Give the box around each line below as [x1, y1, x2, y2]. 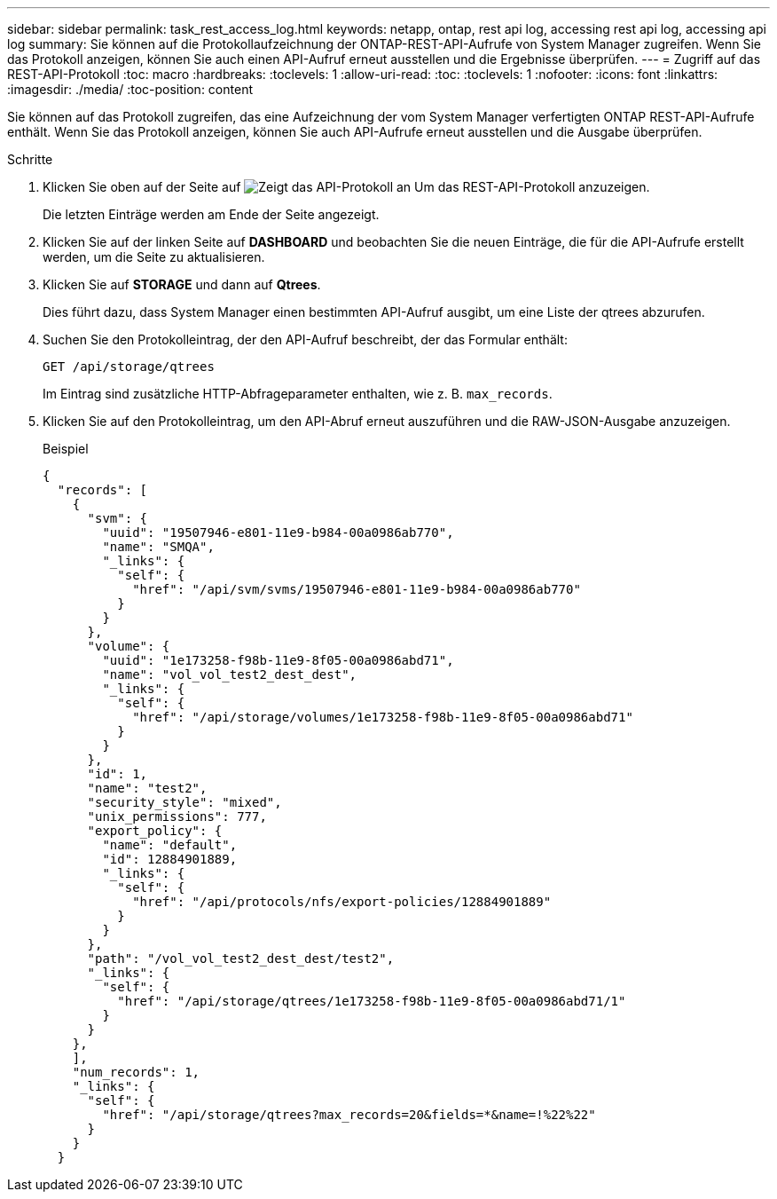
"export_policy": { [87, 824, 223, 838]
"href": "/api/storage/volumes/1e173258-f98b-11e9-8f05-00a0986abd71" [132, 710, 633, 724]
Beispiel [43, 441, 89, 456]
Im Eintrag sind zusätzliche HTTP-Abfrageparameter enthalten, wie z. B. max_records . [43, 386, 553, 401]
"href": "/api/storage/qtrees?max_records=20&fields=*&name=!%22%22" [102, 1108, 596, 1122]
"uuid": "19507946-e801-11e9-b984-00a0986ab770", [102, 525, 454, 540]
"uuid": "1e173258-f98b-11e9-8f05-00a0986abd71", [102, 653, 454, 667]
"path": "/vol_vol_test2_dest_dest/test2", [87, 951, 395, 966]
